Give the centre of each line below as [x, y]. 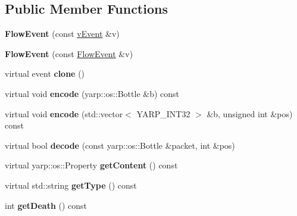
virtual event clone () [45, 73]
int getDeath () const [46, 205]
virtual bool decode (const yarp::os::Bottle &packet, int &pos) [120, 145]
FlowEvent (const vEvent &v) [62, 34]
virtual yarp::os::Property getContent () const [91, 165]
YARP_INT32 [163, 113]
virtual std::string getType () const [71, 185]
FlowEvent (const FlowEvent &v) [69, 53]
